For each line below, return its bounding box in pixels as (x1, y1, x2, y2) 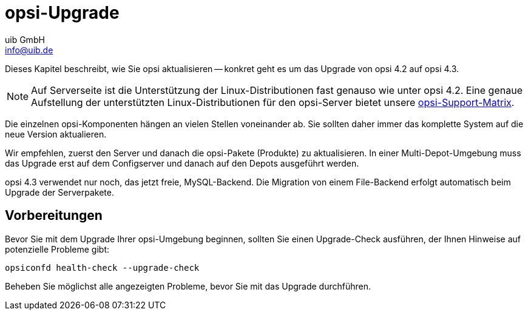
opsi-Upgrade (5, 2, 120, 23)
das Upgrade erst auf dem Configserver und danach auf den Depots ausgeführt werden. (5, 157, 359, 168)
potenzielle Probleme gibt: (5, 244, 110, 254)
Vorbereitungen (5, 208, 103, 224)
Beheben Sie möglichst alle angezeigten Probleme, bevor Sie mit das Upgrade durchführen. (5, 280, 371, 291)
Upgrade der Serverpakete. (5, 187, 114, 197)
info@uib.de (5, 44, 53, 55)
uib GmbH (5, 34, 45, 45)
